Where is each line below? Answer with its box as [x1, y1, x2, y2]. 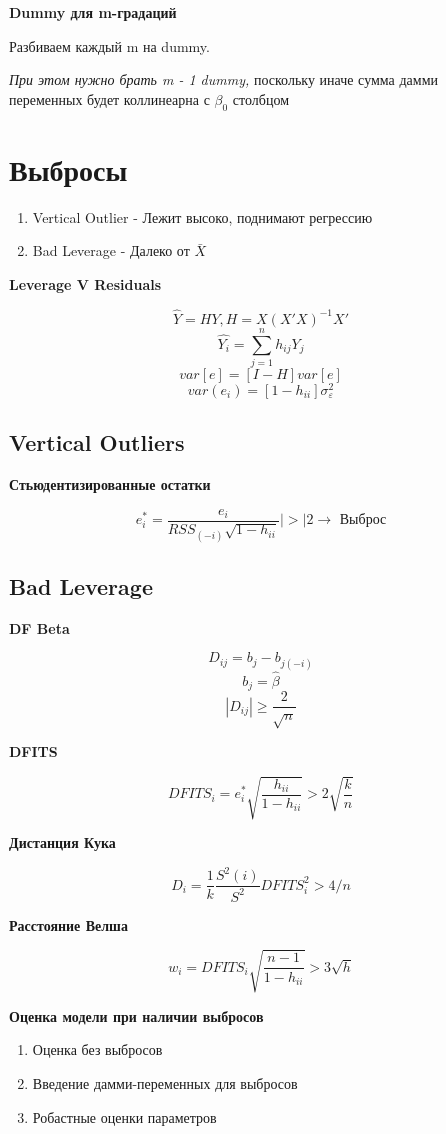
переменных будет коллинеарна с [9, 88, 210, 109]
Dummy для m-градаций [9, 2, 177, 22]
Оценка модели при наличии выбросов [9, 1005, 264, 1026]
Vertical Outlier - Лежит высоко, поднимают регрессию [32, 206, 373, 227]
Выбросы [9, 148, 128, 189]
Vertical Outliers [9, 427, 185, 458]
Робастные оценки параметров [32, 1106, 217, 1127]
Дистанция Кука [9, 832, 116, 853]
